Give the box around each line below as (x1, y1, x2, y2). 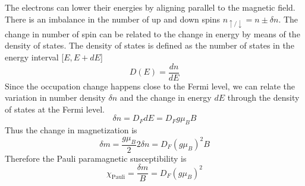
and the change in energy (120, 91, 212, 104)
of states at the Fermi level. (5, 102, 105, 115)
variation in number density (5, 91, 106, 104)
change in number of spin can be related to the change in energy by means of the (5, 27, 300, 40)
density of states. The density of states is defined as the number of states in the (5, 39, 294, 52)
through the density (227, 91, 300, 104)
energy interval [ (5, 50, 64, 63)
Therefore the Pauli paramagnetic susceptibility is (5, 152, 187, 164)
